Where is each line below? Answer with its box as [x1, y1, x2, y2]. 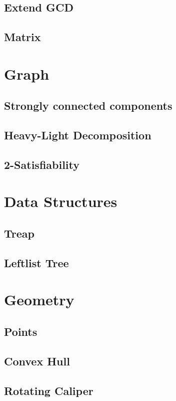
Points [4, 323, 37, 339]
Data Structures [4, 191, 117, 212]
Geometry [4, 289, 74, 310]
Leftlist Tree [4, 255, 69, 270]
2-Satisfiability [4, 156, 80, 172]
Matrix [4, 29, 41, 45]
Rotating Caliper [4, 382, 93, 398]
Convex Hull [4, 353, 70, 368]
